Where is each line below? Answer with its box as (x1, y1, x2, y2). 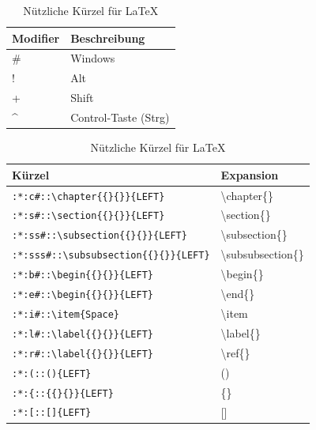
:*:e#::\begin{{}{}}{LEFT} (12, 289, 153, 301)
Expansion (220, 166, 279, 183)
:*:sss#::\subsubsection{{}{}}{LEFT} (12, 250, 210, 262)
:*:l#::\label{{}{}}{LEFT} (12, 328, 153, 340)
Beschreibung (70, 29, 145, 46)
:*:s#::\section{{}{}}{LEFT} (12, 210, 165, 222)
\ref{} (220, 344, 250, 360)
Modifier (12, 29, 60, 46)
